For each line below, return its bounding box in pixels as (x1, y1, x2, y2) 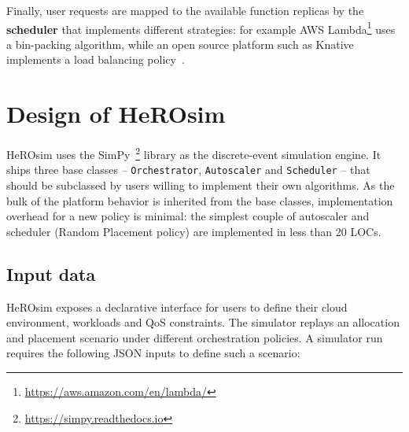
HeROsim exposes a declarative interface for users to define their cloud (6, 298, 348, 315)
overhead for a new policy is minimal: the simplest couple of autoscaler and (6, 208, 370, 224)
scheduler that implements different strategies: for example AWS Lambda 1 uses (6, 18, 396, 37)
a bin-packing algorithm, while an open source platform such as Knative (6, 35, 354, 52)
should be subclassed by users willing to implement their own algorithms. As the (6, 177, 395, 194)
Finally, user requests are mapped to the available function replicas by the (6, 2, 364, 18)
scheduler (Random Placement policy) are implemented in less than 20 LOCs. (6, 223, 381, 239)
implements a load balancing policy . (6, 51, 185, 68)
